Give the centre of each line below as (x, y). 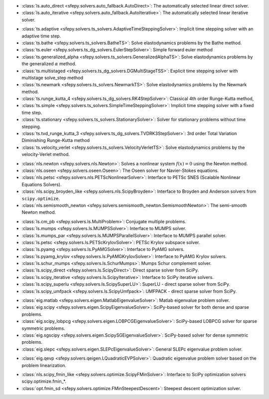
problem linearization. (44, 365)
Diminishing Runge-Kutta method (56, 140)
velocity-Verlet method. (46, 154)
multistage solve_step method (52, 78)
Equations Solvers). (42, 184)
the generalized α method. (49, 64)
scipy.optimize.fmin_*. (44, 382)
